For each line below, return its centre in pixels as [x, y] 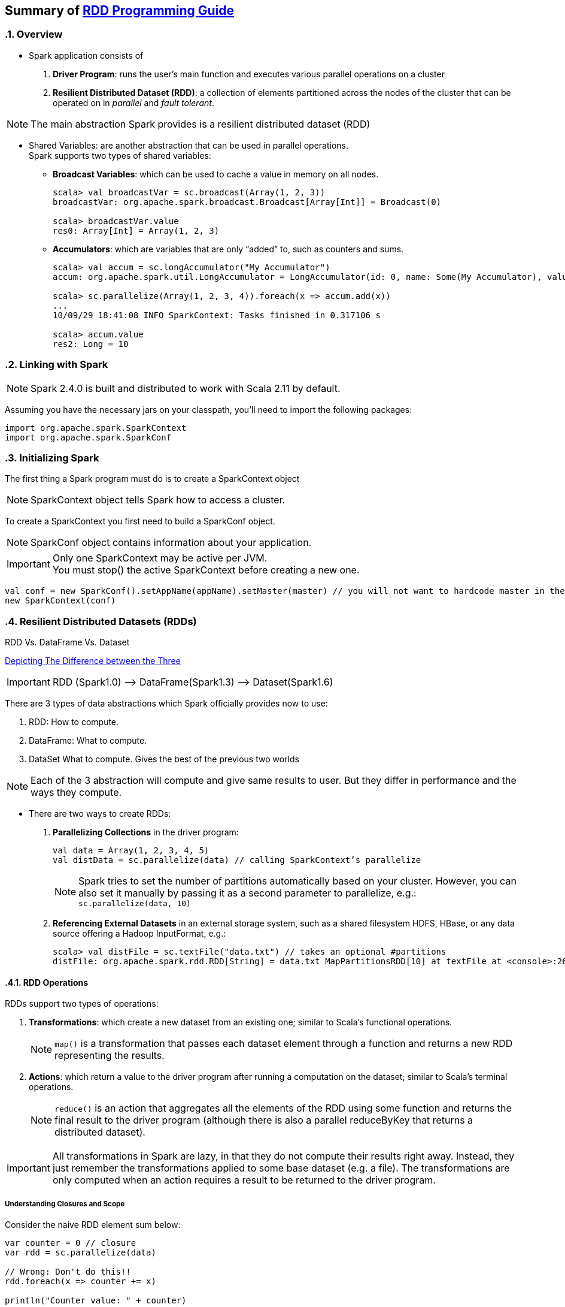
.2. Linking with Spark [57, 365]
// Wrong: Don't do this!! [68, 1272]
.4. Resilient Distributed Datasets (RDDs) [101, 621]
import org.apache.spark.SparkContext [96, 428]
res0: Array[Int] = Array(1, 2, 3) [136, 230]
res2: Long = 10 [91, 344]
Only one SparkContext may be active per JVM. [160, 558]
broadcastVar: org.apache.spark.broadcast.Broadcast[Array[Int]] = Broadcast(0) [247, 202]
